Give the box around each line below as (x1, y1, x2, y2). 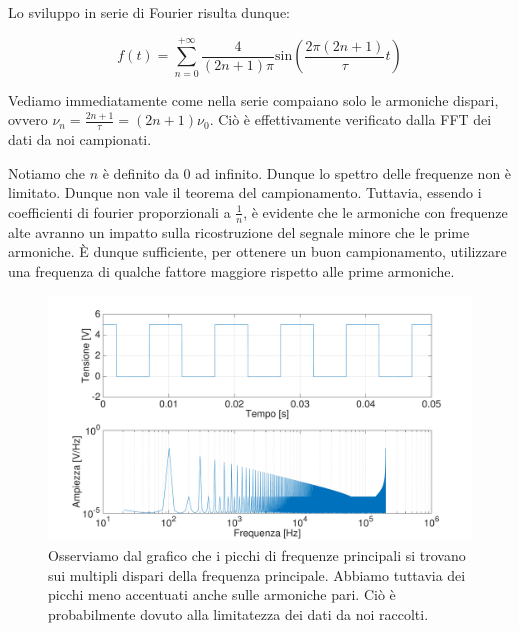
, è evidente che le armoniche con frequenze (243, 201, 508, 222)
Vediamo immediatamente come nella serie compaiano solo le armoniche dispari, (8, 89, 499, 110)
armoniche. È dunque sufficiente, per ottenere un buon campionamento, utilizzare (8, 241, 507, 262)
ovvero (8, 109, 48, 130)
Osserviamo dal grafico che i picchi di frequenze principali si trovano (48, 545, 466, 566)
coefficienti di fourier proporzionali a (8, 201, 231, 222)
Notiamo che (8, 162, 85, 183)
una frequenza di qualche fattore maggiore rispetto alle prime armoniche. (8, 260, 455, 281)
